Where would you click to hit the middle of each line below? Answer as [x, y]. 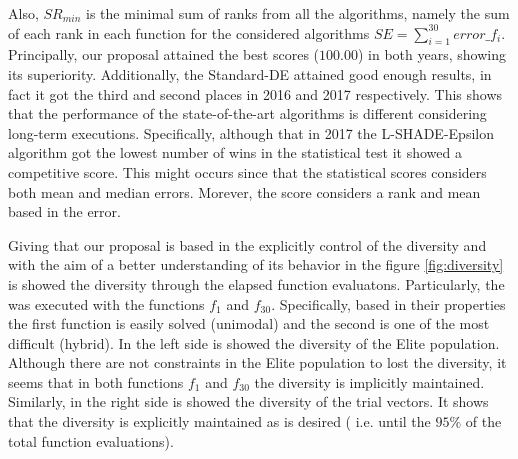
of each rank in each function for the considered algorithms [189, 32]
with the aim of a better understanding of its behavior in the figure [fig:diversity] [256, 264]
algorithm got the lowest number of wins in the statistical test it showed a [235, 152]
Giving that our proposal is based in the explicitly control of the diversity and [247, 244]
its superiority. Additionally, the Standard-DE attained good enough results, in [250, 73]
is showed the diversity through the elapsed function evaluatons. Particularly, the [256, 283]
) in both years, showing [431, 54]
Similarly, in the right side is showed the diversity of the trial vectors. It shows [248, 401]
